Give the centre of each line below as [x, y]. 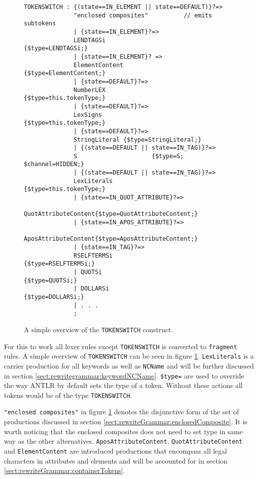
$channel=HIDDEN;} [54, 164]
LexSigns [88, 115]
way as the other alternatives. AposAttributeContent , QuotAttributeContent [123, 441]
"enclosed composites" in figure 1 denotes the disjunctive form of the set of [122, 412]
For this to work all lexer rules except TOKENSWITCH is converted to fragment [121, 346]
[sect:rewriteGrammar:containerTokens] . [64, 470]
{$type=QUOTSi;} [51, 280]
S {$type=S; [129, 156]
